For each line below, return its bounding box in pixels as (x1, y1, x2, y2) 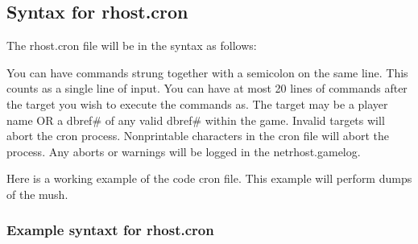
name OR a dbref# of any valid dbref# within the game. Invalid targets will (6, 111, 385, 128)
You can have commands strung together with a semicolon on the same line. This (6, 64, 408, 81)
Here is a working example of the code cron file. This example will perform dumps (6, 170, 412, 187)
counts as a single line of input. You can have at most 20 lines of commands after (6, 80, 408, 97)
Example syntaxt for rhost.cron (6, 220, 214, 240)
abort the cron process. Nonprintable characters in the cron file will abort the (6, 127, 390, 144)
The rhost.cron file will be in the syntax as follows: (6, 37, 257, 54)
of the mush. (6, 185, 68, 202)
